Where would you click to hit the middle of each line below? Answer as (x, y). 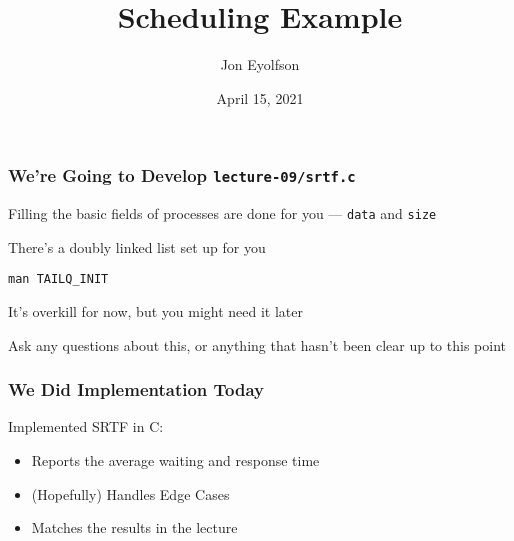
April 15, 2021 (260, 97)
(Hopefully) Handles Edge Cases (130, 493)
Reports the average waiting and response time (175, 460)
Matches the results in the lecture (134, 527)
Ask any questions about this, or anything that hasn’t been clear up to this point (257, 344)
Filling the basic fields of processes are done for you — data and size (222, 213)
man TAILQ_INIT (58, 279)
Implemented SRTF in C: (86, 426)
